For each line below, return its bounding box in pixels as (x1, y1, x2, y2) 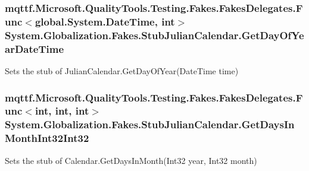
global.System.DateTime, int (35, 14, 175, 28)
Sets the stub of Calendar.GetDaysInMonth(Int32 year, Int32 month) (5, 154, 257, 166)
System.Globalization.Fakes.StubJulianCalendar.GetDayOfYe (5, 27, 304, 42)
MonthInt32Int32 (5, 131, 89, 145)
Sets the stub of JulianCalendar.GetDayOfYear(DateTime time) (5, 64, 239, 77)
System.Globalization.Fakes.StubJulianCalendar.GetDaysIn (5, 117, 295, 132)
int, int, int (35, 103, 89, 118)
